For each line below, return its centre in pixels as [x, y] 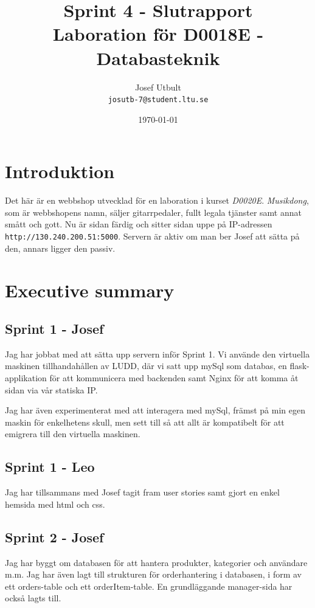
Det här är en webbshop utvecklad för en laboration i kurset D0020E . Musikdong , [157, 200]
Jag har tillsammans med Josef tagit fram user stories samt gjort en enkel [142, 492]
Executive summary [90, 290]
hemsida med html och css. [55, 504]
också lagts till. [33, 598]
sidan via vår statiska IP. [51, 389]
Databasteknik [158, 57]
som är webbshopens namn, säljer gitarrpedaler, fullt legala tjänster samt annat [153, 212]
